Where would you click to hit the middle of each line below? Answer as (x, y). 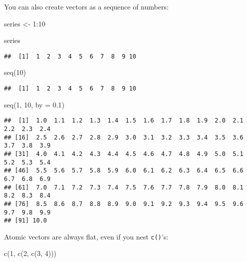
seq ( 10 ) (15, 72)
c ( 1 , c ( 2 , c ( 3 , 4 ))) (30, 253)
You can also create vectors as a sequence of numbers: (86, 6)
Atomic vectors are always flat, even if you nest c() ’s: (86, 236)
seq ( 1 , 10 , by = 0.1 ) (34, 104)
